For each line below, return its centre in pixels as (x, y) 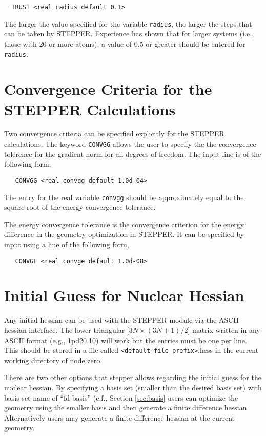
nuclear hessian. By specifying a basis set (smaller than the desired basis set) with (133, 387)
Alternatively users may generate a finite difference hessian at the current (120, 417)
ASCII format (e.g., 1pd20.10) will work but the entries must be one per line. (126, 340)
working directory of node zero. (53, 360)
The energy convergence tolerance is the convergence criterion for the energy (124, 224)
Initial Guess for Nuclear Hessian (124, 295)
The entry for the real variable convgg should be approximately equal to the (124, 197)
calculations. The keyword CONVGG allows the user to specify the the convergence (130, 144)
